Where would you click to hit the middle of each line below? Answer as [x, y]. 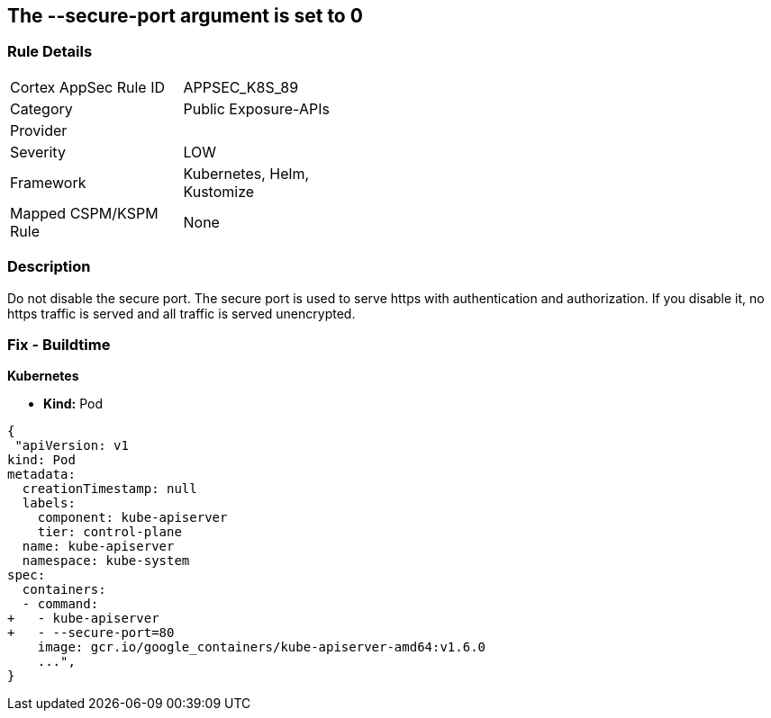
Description [49, 267]
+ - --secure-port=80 [91, 633]
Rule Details [50, 52]
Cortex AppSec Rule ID [88, 87]
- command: [60, 604]
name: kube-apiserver [98, 547]
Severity [38, 152]
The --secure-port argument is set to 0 [185, 16]
